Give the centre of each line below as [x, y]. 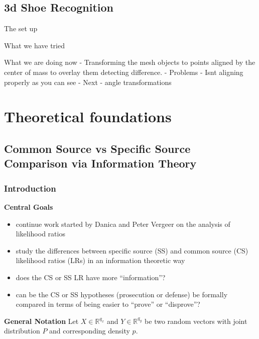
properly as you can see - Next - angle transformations [88, 82]
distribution [22, 331]
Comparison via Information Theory [100, 163]
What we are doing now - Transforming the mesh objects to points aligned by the [130, 62]
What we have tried [34, 45]
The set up [21, 28]
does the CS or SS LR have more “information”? [91, 277]
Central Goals [29, 206]
